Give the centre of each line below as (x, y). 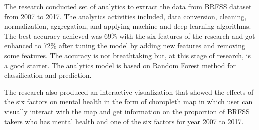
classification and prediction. (48, 75)
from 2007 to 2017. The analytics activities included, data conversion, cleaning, (125, 16)
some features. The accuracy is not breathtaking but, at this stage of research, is (128, 55)
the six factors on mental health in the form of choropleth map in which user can (128, 102)
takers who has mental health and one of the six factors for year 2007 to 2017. (124, 121)
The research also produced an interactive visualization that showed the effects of (129, 92)
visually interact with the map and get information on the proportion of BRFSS (127, 111)
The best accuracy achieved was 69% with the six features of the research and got (130, 36)
